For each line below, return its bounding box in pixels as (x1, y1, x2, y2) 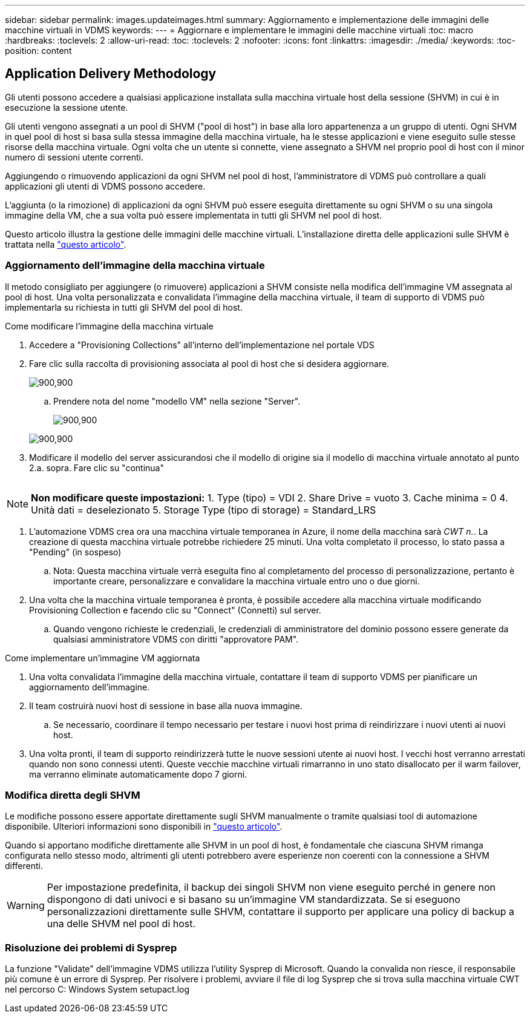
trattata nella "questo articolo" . (5, 239, 126, 250)
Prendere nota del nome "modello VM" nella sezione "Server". (53, 395, 301, 406)
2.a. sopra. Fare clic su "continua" (29, 462, 164, 473)
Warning (7, 899, 45, 912)
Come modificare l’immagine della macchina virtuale (5, 320, 214, 331)
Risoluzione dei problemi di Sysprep (5, 941, 177, 954)
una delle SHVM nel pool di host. (47, 917, 196, 930)
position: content (5, 45, 72, 56)
